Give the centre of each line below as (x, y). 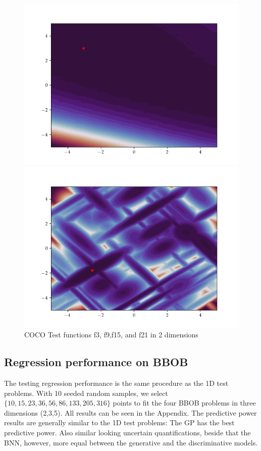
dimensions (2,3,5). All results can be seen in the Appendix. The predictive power (130, 412)
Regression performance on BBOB (96, 362)
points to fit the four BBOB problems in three (184, 403)
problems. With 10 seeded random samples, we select (86, 393)
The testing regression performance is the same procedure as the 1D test (116, 383)
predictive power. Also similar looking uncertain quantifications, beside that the (127, 432)
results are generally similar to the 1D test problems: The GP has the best (119, 422)
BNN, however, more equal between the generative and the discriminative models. (131, 442)
